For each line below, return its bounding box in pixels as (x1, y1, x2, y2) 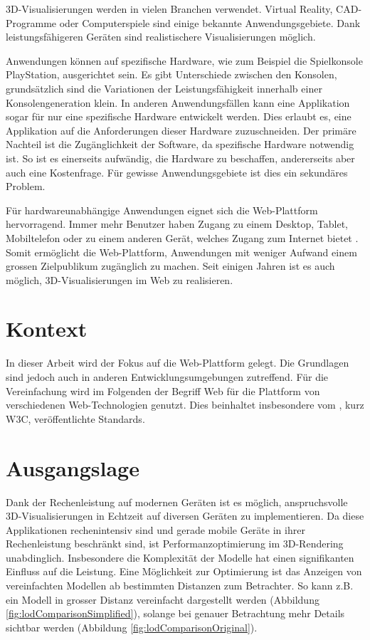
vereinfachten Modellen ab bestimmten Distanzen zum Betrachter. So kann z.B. (6, 578, 354, 593)
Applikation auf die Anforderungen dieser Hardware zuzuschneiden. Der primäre (6, 122, 356, 137)
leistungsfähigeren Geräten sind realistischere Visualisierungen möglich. (6, 29, 316, 44)
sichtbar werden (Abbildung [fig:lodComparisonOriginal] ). (6, 619, 258, 634)
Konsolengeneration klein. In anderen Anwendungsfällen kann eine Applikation (6, 95, 350, 110)
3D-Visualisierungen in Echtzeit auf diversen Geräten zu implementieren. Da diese (6, 508, 364, 523)
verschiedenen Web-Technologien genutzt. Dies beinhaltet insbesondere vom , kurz (6, 397, 364, 412)
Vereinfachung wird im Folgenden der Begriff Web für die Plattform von (6, 383, 320, 398)
